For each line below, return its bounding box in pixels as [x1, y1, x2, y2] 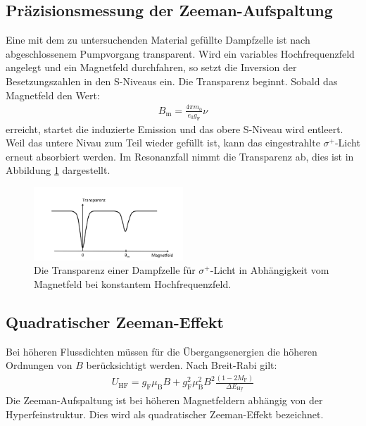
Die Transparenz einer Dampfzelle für [34, 263, 196, 277]
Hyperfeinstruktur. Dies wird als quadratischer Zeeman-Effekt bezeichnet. [6, 407, 324, 421]
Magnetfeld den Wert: [6, 87, 100, 102]
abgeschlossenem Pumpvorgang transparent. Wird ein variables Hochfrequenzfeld [6, 46, 355, 61]
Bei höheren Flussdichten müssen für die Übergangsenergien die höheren [6, 344, 317, 358]
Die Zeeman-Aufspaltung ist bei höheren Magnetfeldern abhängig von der [6, 393, 323, 408]
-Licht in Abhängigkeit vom [210, 263, 329, 277]
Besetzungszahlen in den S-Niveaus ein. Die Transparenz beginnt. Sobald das [6, 73, 338, 88]
